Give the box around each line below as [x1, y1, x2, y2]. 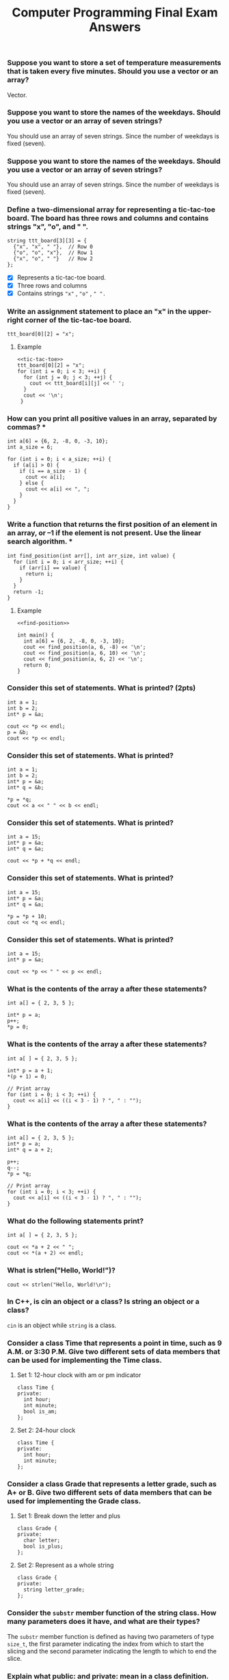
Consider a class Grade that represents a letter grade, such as [7, 1479, 217, 1489]
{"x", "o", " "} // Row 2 [13, 256, 94, 262]
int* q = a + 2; [7, 1146, 53, 1153]
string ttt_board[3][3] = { [7, 238, 87, 245]
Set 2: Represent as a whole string [16, 1561, 114, 1570]
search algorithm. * [7, 536, 73, 546]
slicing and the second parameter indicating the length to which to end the [7, 1646, 217, 1655]
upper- [187, 306, 212, 316]
